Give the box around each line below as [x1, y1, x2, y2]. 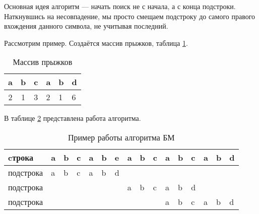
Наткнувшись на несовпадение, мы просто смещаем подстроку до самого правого [4, 11, 255, 21]
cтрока [8, 151, 34, 163]
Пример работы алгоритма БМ [68, 131, 175, 143]
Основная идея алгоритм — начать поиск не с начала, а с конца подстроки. [4, 1, 236, 11]
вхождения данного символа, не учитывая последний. [4, 21, 168, 31]
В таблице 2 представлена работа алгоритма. [4, 113, 141, 123]
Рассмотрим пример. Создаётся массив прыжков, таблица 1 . [4, 37, 188, 48]
